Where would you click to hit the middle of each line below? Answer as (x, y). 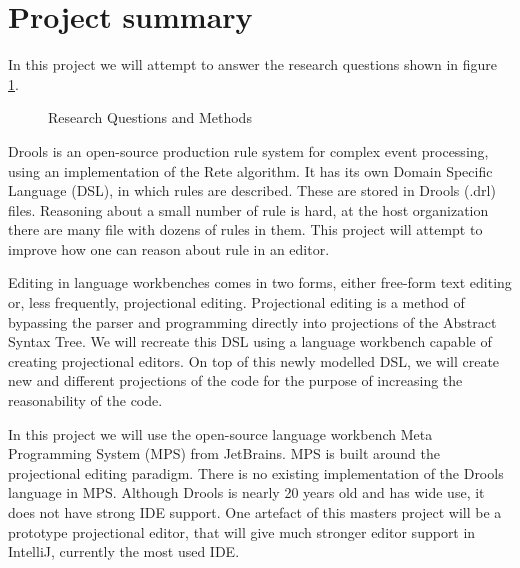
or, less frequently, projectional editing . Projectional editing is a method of (236, 302)
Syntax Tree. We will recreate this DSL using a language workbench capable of (250, 341)
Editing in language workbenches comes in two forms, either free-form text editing (260, 282)
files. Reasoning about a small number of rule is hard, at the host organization (248, 209)
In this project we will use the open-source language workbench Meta (220, 433)
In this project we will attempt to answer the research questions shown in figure (253, 64)
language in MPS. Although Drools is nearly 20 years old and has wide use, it (246, 492)
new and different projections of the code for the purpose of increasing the (235, 380)
